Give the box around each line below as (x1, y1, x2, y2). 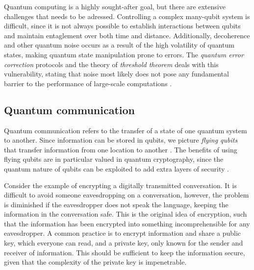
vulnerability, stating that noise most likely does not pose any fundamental (4, 69, 229, 79)
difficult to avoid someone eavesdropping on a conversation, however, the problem (4, 190, 249, 200)
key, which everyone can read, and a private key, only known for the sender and (4, 238, 243, 248)
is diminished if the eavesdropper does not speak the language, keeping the (4, 199, 229, 209)
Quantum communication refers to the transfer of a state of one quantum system (4, 125, 247, 135)
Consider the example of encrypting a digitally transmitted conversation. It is (4, 180, 237, 190)
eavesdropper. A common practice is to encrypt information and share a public (4, 228, 241, 238)
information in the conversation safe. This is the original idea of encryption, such (4, 209, 247, 219)
